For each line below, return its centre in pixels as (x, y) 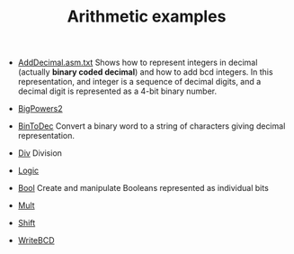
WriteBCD (36, 240)
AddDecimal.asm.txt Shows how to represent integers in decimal (138, 63)
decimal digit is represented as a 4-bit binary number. (117, 91)
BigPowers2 (40, 109)
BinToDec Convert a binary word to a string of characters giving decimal (151, 126)
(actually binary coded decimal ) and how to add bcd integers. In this (145, 72)
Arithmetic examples (147, 17)
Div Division (40, 153)
